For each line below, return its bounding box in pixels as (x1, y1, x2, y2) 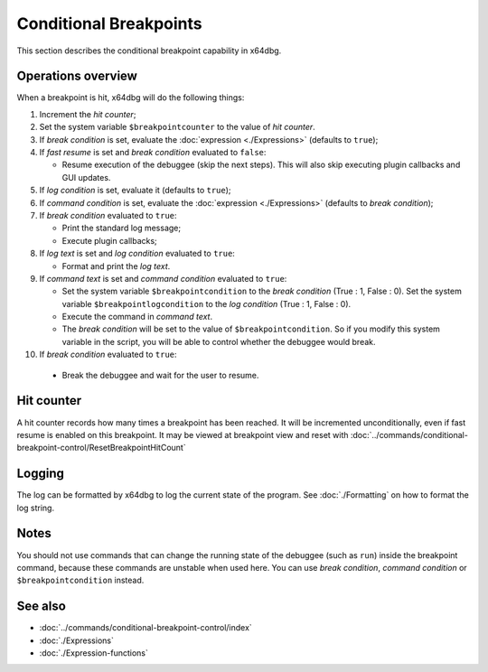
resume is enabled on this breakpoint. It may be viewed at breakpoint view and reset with (16, 429, 349, 440)
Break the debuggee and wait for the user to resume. (61, 369, 259, 380)
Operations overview (16, 69, 137, 84)
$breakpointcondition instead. (16, 574, 145, 586)
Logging (16, 466, 65, 481)
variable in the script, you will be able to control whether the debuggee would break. (61, 336, 376, 347)
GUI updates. (61, 172, 111, 182)
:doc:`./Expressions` (39, 635, 115, 646)
